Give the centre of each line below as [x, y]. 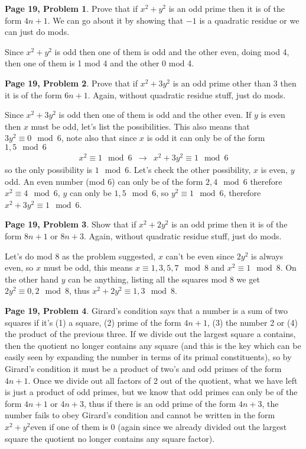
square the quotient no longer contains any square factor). [110, 438]
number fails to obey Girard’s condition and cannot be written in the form [140, 415]
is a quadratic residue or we [249, 20]
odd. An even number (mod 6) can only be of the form [104, 181]
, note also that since [99, 138]
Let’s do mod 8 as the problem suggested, [80, 256]
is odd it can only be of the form [206, 138]
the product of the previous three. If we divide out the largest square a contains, [150, 334]
